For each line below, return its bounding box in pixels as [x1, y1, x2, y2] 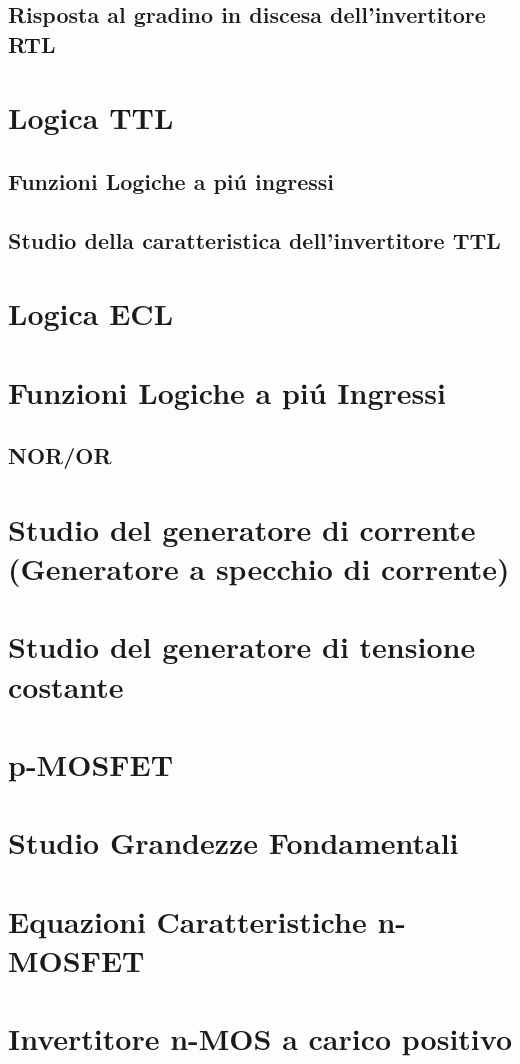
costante [8, 665, 124, 706]
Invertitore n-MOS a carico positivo [8, 1018, 513, 1059]
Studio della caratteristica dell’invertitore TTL [8, 224, 501, 255]
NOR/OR [8, 440, 112, 471]
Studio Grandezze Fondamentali [8, 822, 459, 863]
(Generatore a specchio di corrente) [8, 548, 510, 589]
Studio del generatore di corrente [8, 508, 476, 549]
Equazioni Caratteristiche [8, 900, 367, 941]
